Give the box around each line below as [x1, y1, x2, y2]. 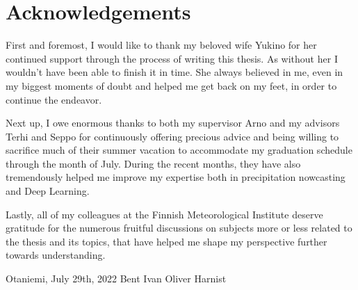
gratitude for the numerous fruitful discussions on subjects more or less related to [6, 220, 352, 235]
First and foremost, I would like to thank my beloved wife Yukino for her [6, 38, 317, 52]
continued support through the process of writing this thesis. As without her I [6, 51, 338, 65]
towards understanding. [6, 248, 106, 262]
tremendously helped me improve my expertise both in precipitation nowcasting [6, 170, 345, 184]
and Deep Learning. [6, 184, 90, 198]
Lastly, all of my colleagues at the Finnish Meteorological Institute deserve [6, 207, 323, 221]
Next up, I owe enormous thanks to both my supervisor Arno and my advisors [6, 115, 340, 130]
